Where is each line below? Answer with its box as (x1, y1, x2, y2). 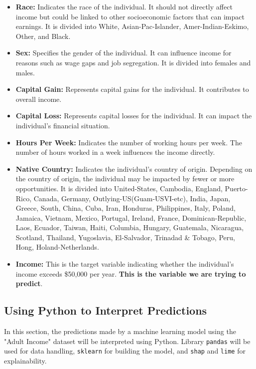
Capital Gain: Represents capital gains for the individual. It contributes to (15, 84, 249, 94)
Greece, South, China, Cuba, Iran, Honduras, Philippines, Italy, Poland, (15, 203, 236, 213)
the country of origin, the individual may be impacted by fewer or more (15, 173, 235, 184)
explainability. (4, 355, 47, 366)
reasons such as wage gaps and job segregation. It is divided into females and (15, 57, 251, 67)
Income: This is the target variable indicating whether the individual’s (15, 259, 234, 269)
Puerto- (225, 183, 248, 193)
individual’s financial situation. (15, 120, 110, 130)
